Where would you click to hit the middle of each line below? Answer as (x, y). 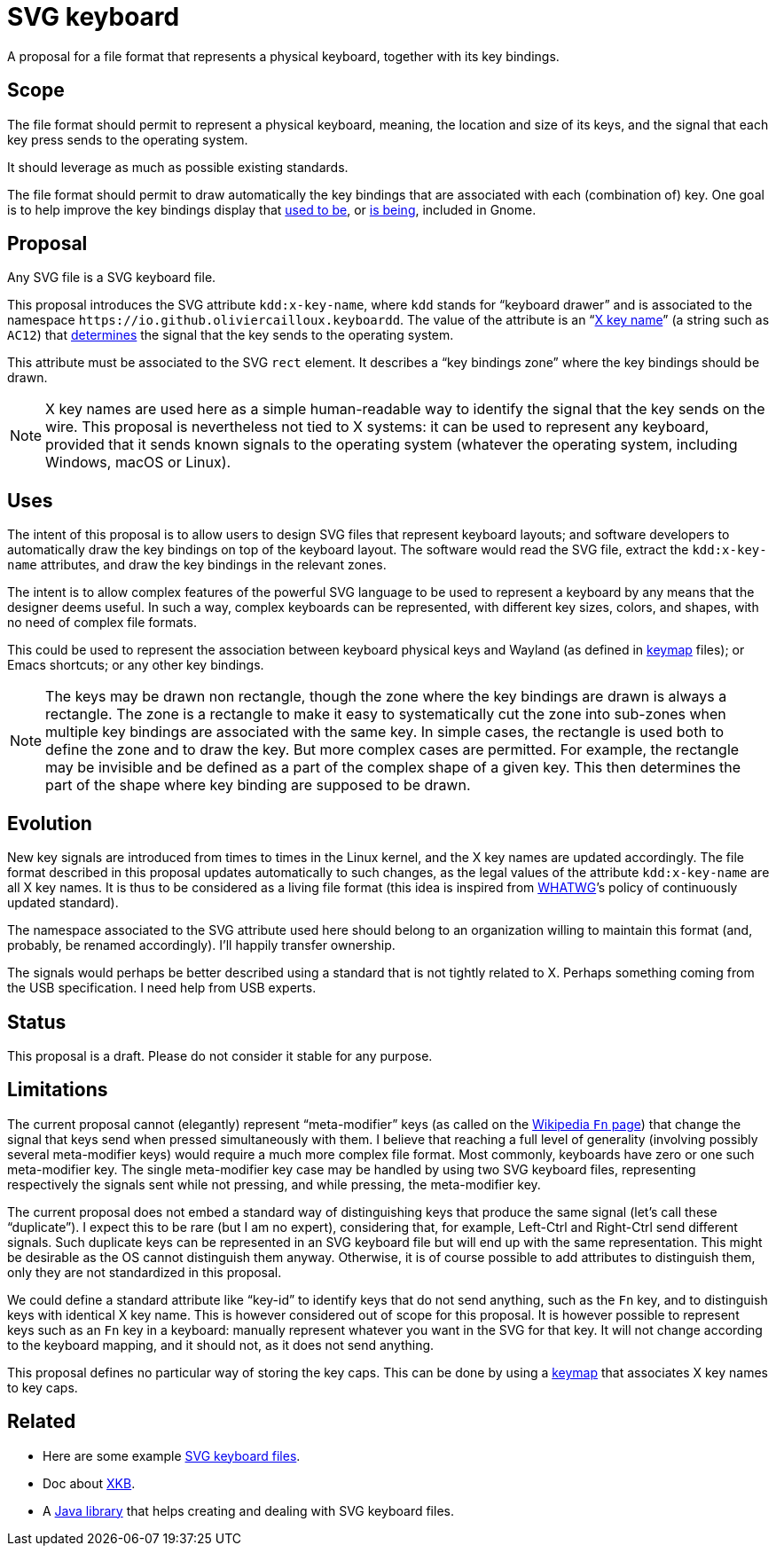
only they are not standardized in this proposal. (145, 1272)
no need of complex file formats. (102, 623)
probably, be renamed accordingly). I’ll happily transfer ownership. (201, 945)
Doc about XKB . (89, 1483)
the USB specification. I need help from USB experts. (162, 988)
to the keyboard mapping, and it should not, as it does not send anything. (221, 1345)
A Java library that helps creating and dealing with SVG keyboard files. (248, 1510)
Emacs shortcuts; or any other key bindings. (136, 665)
